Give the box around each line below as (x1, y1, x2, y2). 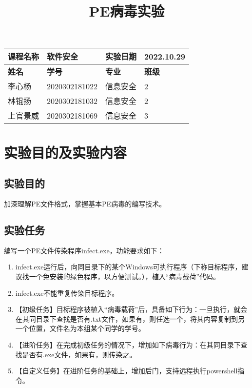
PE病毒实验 (89, 1, 165, 21)
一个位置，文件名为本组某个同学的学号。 (15, 323, 145, 333)
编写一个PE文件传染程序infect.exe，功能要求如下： (4, 245, 164, 255)
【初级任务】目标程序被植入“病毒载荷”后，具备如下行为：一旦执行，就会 (15, 304, 248, 314)
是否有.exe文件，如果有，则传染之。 (22, 349, 136, 359)
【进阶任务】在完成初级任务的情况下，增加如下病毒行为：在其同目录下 (15, 339, 241, 349)
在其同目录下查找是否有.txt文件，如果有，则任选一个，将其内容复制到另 (15, 313, 245, 324)
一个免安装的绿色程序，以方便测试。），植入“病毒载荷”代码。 (29, 271, 220, 281)
